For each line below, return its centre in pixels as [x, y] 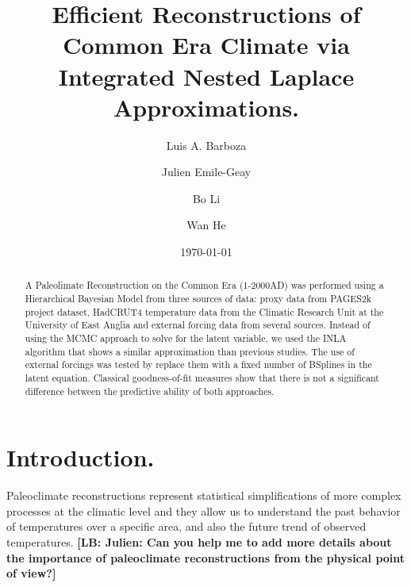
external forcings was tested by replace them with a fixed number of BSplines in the [198, 364]
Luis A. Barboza [206, 145]
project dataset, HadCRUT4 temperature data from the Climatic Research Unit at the [204, 311]
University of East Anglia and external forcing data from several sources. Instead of [198, 325]
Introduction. [81, 457]
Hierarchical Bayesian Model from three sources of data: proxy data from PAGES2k [198, 299]
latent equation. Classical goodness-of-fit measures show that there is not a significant [202, 378]
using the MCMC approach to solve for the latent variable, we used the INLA [186, 338]
